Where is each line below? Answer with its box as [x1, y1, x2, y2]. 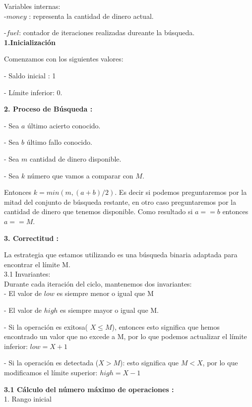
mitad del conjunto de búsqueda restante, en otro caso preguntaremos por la [4, 196, 236, 207]
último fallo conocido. [26, 137, 92, 147]
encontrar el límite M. [4, 259, 70, 269]
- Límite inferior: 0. [4, 87, 63, 97]
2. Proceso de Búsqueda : [4, 104, 93, 114]
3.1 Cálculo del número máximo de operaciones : [4, 384, 174, 394]
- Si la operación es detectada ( [4, 357, 99, 368]
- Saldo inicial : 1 [4, 70, 56, 80]
